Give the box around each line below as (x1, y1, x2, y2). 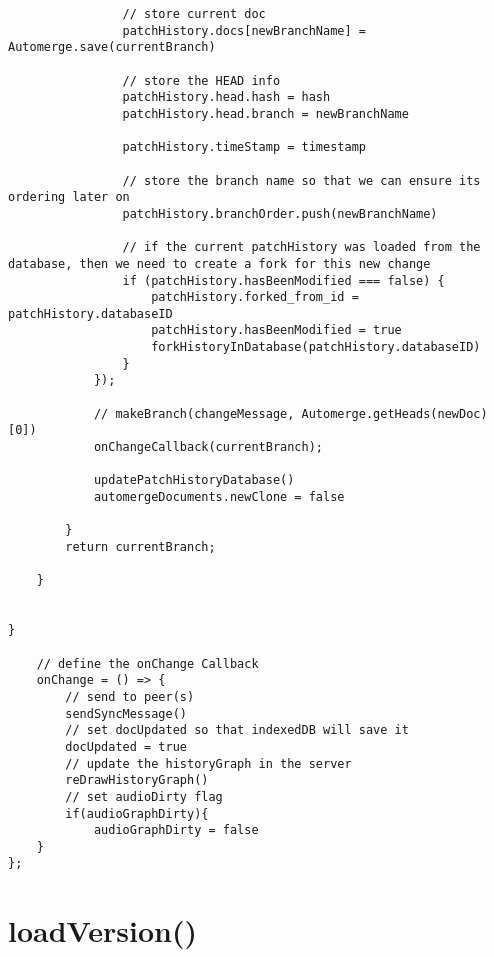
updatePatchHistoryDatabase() (93, 473, 295, 488)
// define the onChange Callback (36, 656, 259, 671)
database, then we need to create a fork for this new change (8, 256, 431, 271)
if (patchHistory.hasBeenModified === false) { (122, 273, 445, 288)
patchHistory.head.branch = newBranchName (122, 106, 409, 121)
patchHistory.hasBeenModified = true (151, 323, 402, 338)
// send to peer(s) (65, 689, 195, 704)
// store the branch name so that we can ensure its (122, 173, 481, 188)
